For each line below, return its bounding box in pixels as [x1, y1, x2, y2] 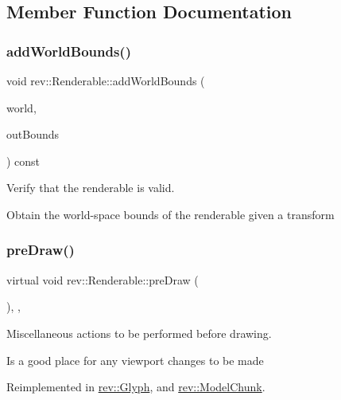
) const [6, 152, 41, 169]
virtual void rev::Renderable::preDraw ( [6, 271, 199, 288]
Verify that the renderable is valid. [6, 179, 175, 196]
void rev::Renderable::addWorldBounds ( [6, 73, 205, 88]
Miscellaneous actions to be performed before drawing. [6, 324, 272, 341]
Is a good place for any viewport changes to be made [6, 351, 264, 368]
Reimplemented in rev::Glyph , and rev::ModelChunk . [6, 378, 265, 395]
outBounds [6, 126, 60, 143]
